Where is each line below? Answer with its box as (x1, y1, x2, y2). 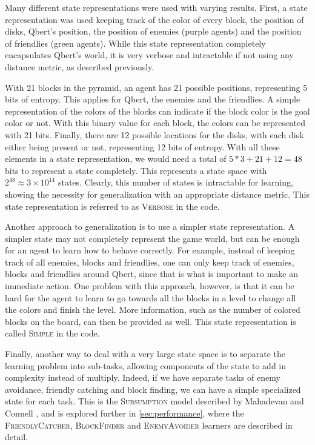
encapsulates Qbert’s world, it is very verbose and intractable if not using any (5, 49, 294, 61)
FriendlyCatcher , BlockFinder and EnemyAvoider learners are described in (5, 418, 293, 431)
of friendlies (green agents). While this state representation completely (5, 36, 266, 49)
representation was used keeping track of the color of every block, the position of (5, 13, 304, 25)
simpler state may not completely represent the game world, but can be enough (5, 232, 300, 244)
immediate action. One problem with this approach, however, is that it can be (5, 279, 294, 292)
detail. (5, 430, 28, 443)
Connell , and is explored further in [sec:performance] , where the (5, 407, 244, 419)
